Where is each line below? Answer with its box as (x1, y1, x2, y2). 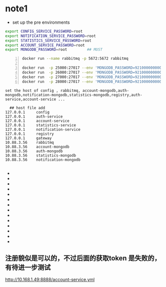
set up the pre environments (12, 19, 70, 25)
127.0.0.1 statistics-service (5, 123, 77, 127)
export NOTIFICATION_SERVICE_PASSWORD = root (5, 33, 96, 39)
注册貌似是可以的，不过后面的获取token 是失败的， (5, 254, 161, 262)
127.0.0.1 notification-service (5, 127, 81, 132)
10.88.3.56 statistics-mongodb (5, 153, 77, 158)
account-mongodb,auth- (82, 88, 129, 93)
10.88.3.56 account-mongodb (5, 144, 70, 149)
